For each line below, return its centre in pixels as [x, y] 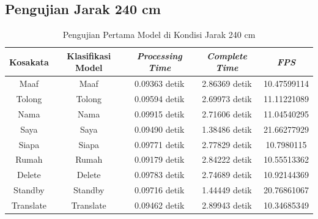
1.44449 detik [227, 190]
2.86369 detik [227, 84]
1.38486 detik [227, 129]
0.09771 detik [160, 144]
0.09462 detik [160, 205]
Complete [227, 55]
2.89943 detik [227, 205]
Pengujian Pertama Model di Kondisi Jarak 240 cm [159, 35]
